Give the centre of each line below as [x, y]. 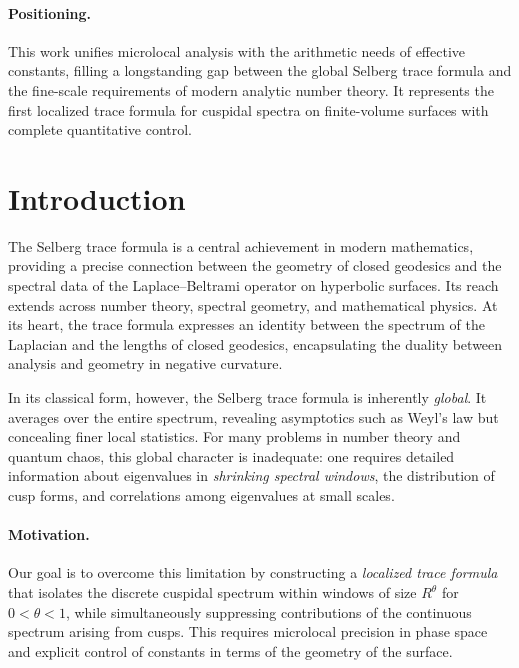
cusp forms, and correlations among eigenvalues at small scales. [201, 495]
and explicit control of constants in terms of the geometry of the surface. [230, 650]
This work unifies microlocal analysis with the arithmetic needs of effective [237, 50]
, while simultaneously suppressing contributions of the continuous [268, 611]
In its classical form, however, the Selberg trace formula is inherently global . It [247, 397]
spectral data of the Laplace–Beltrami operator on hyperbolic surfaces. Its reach [253, 285]
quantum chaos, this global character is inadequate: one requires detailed [231, 455]
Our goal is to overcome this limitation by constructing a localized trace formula [253, 572]
